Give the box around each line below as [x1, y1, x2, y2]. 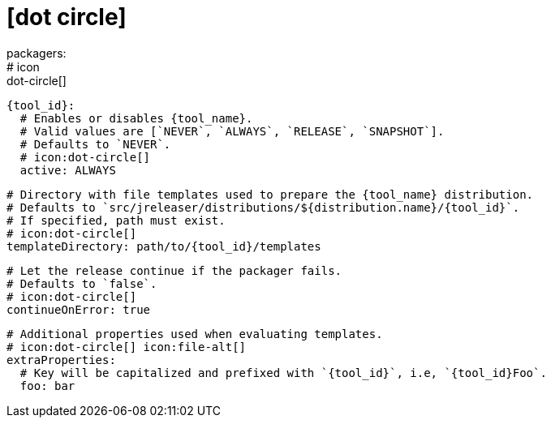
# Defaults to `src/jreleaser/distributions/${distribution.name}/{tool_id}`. [6, 200, 520, 214]
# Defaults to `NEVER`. [19, 137, 171, 151]
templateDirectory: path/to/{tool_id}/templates [6, 239, 321, 253]
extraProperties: [6, 353, 116, 366]
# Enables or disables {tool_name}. [19, 111, 253, 125]
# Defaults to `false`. [6, 276, 157, 290]
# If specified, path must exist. [6, 213, 226, 227]
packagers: [6, 45, 67, 60]
